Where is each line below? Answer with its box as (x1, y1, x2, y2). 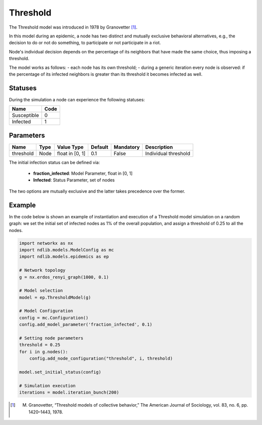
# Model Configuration (19, 308, 73, 314)
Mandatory (114, 144, 140, 150)
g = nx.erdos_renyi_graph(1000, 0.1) (19, 274, 109, 280)
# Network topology (19, 267, 65, 273)
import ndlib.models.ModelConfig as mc (19, 247, 114, 252)
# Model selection (19, 288, 63, 294)
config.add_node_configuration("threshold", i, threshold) (29, 356, 173, 361)
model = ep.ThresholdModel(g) (19, 294, 91, 300)
